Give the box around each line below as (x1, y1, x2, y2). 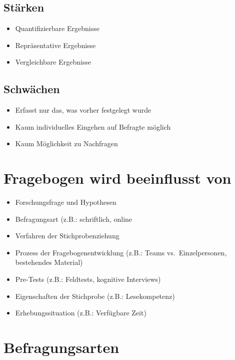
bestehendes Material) (15, 257, 83, 267)
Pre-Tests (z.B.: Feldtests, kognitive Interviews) (15, 274, 161, 284)
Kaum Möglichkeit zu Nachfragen (15, 138, 118, 149)
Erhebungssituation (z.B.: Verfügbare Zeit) (15, 307, 146, 318)
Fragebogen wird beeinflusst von (3, 168, 231, 188)
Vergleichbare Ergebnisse (15, 57, 91, 67)
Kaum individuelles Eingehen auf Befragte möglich (15, 121, 171, 132)
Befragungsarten (3, 337, 119, 357)
